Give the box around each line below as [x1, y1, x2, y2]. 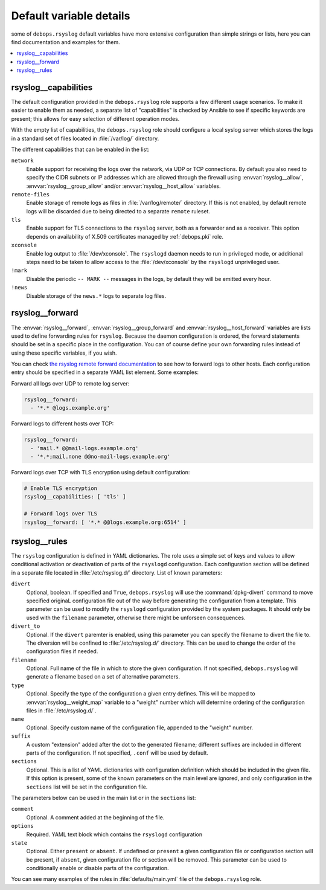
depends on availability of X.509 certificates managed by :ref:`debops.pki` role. [26, 233, 223, 240]
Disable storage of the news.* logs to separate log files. [26, 292, 166, 299]
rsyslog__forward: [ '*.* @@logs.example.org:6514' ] [24, 518, 187, 526]
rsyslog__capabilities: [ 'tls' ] [24, 493, 126, 500]
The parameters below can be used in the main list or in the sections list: [11, 794, 196, 801]
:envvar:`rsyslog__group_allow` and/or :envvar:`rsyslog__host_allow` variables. [26, 182, 221, 190]
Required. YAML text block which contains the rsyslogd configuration [26, 831, 202, 838]
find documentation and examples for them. [11, 38, 120, 45]
